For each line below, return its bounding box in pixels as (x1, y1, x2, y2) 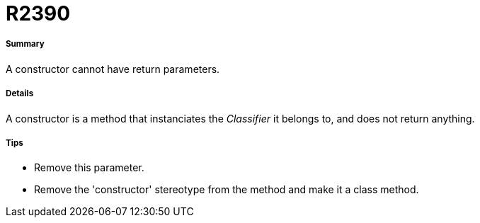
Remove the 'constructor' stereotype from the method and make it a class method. (34, 183, 419, 196)
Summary (6, 39, 45, 50)
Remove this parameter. (34, 161, 144, 174)
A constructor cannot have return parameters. (6, 62, 220, 75)
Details (6, 88, 34, 99)
